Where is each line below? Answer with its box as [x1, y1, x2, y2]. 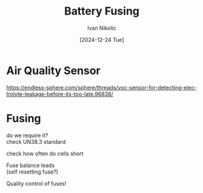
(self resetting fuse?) [6, 168, 59, 175]
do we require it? [6, 132, 48, 139]
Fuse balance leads [6, 161, 55, 169]
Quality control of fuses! [6, 180, 67, 187]
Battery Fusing [64, 4, 140, 18]
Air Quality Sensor [6, 64, 101, 77]
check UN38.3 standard [6, 138, 66, 145]
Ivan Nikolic [87, 24, 117, 32]
